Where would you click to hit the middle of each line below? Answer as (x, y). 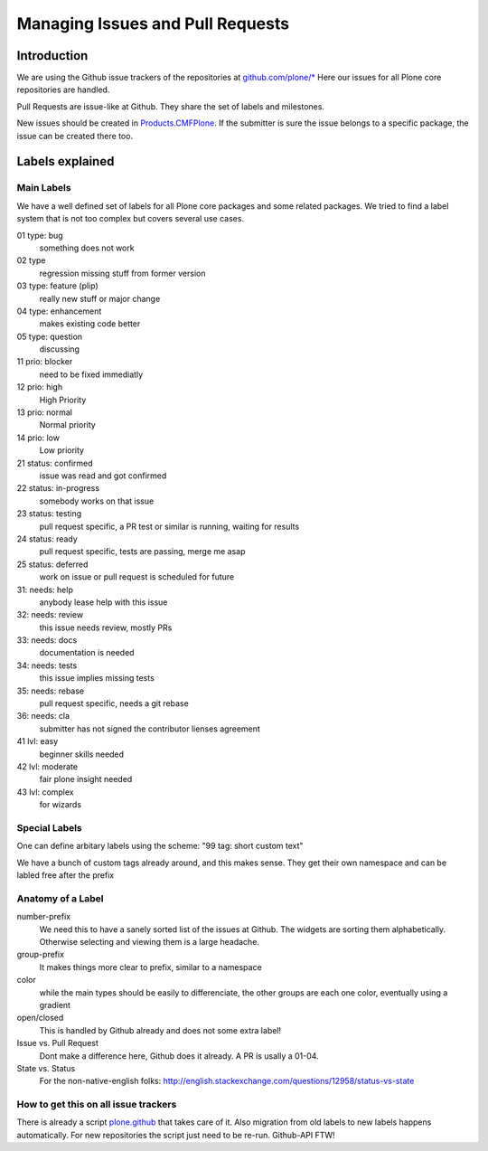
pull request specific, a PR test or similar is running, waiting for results (169, 526)
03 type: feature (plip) (57, 286)
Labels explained (66, 161)
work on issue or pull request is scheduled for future (137, 577)
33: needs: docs (47, 640)
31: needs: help (45, 590)
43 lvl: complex (45, 792)
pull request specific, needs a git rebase (114, 703)
